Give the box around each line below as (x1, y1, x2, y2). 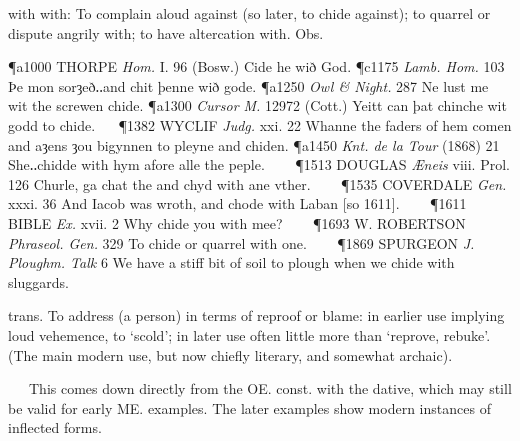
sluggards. (8, 271, 69, 292)
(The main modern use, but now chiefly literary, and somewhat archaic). (8, 344, 453, 365)
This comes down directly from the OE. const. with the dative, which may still (28, 378, 512, 399)
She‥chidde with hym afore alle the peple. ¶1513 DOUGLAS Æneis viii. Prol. (8, 154, 510, 175)
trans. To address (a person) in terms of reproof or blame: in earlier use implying (8, 305, 505, 326)
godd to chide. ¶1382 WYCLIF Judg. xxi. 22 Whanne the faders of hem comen (8, 114, 512, 135)
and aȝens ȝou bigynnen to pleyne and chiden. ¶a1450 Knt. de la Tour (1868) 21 (8, 134, 500, 155)
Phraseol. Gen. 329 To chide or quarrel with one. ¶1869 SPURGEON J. (8, 232, 475, 253)
